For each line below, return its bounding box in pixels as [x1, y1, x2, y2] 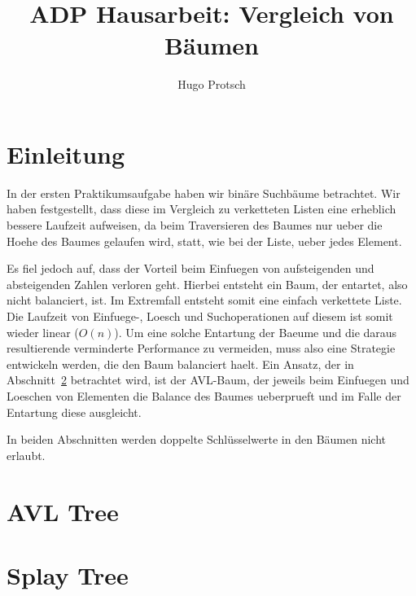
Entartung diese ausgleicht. [7, 403, 142, 420]
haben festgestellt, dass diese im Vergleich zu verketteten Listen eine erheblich [7, 200, 396, 217]
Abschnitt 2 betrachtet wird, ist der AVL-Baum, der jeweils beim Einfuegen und [7, 371, 409, 388]
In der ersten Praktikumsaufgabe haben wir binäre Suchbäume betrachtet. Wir [7, 184, 401, 201]
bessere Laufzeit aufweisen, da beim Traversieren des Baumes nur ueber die [7, 217, 383, 234]
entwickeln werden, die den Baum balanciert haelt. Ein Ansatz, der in [7, 355, 354, 372]
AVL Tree [7, 494, 119, 528]
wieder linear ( [7, 323, 79, 340]
